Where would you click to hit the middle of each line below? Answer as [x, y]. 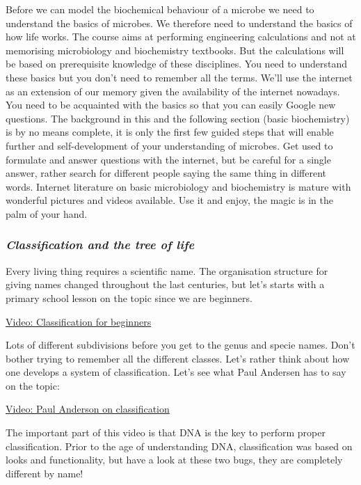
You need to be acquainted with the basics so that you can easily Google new [171, 105]
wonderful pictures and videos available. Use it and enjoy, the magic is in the [169, 200]
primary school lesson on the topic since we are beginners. [129, 297]
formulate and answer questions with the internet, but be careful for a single [168, 159]
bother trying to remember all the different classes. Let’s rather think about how [178, 358]
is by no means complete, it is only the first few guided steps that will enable [170, 132]
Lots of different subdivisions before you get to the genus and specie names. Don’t [180, 345]
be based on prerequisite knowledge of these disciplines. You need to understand [176, 64]
